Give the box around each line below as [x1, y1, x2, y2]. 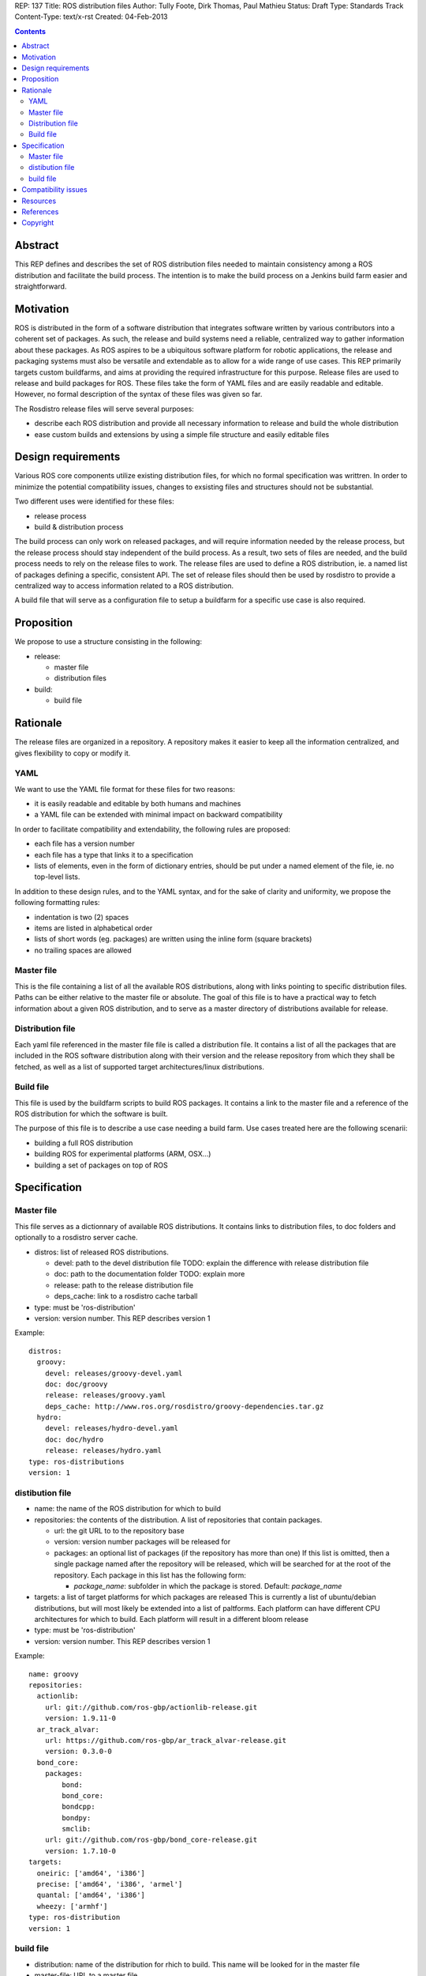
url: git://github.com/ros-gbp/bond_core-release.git [44, 1835, 258, 1845]
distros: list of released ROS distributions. [34, 1247, 170, 1257]
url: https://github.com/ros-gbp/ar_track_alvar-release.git [44, 1736, 287, 1744]
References [21, 207, 59, 217]
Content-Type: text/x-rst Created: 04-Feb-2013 [14, 12, 169, 21]
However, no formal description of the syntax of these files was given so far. [14, 390, 263, 399]
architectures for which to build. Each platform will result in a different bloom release [34, 1615, 309, 1624]
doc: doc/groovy [44, 1379, 108, 1389]
